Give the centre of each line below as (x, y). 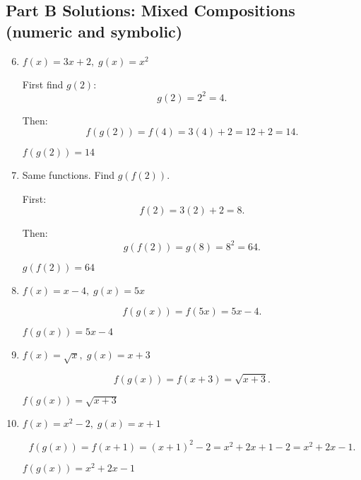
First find (43, 84)
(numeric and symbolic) (94, 31)
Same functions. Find (68, 175)
